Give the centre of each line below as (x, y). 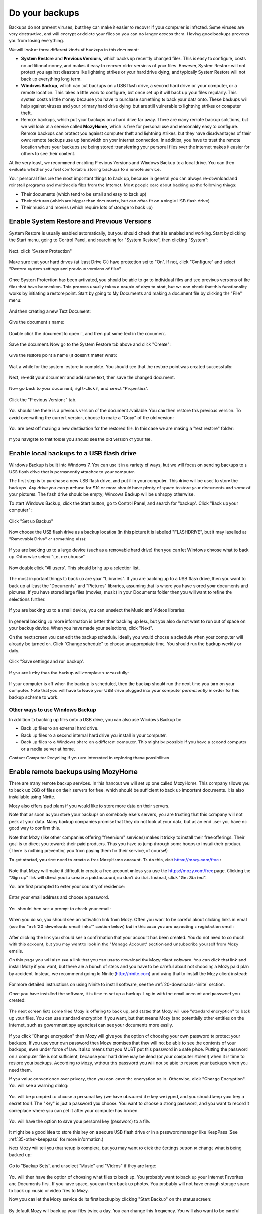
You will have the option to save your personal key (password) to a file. (80, 1121)
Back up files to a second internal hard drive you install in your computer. (94, 735)
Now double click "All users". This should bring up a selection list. (74, 568)
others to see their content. (48, 153)
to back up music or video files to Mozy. (49, 1191)
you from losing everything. (36, 41)
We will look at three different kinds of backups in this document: (74, 50)
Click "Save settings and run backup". (47, 662)
